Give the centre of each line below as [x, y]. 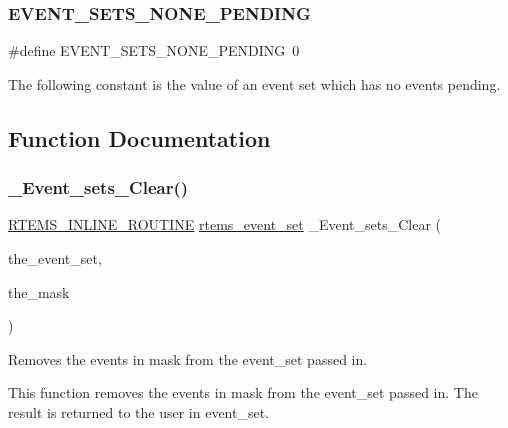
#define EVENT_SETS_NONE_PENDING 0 [154, 50]
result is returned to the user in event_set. [139, 411]
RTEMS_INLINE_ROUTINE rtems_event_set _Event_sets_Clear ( [225, 224]
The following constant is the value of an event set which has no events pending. [254, 83]
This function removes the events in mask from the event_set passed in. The [243, 392]
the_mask [39, 291]
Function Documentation [139, 137]
